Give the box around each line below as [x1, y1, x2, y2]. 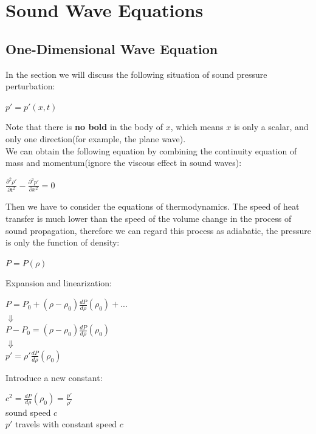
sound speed [5, 405, 51, 418]
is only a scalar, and [233, 120, 309, 133]
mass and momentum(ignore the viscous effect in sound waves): [5, 156, 242, 169]
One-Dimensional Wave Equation [5, 39, 218, 58]
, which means [170, 120, 224, 133]
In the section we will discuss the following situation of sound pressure [5, 67, 267, 80]
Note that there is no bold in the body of [5, 120, 163, 133]
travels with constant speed [15, 418, 117, 430]
